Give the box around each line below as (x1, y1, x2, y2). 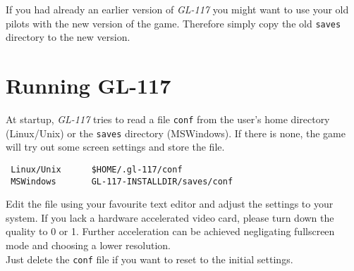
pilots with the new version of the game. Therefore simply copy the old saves (6, 15, 341, 30)
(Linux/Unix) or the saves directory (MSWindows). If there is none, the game (6, 125, 346, 140)
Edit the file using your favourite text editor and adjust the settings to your (6, 196, 334, 211)
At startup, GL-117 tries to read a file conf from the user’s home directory (6, 111, 330, 126)
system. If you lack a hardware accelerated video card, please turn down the (6, 210, 334, 225)
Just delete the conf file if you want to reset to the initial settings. (6, 251, 293, 266)
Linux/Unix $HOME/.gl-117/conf (11, 164, 183, 175)
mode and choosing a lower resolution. (6, 237, 171, 252)
